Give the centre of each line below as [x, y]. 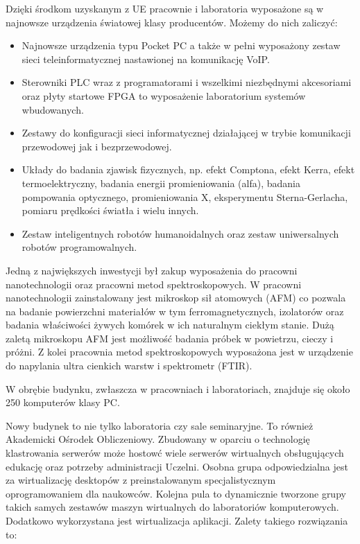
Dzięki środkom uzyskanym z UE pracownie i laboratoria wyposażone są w [165, 8]
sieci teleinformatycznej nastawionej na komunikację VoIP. [146, 59]
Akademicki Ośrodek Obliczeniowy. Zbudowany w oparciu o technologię [158, 439]
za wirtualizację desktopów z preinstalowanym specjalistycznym [141, 480]
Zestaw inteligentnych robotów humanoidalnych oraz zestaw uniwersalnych [180, 233]
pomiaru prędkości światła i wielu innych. [110, 210]
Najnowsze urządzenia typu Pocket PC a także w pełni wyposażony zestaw [181, 45]
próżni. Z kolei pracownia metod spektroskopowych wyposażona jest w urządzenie [179, 352]
